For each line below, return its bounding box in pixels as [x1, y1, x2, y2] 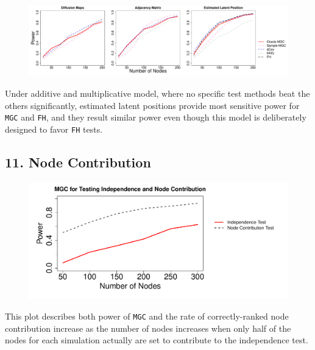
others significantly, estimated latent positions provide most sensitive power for [5, 99, 300, 111]
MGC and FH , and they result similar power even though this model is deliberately [5, 111, 306, 124]
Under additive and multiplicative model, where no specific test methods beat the [5, 87, 310, 100]
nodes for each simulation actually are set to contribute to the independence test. [5, 334, 308, 346]
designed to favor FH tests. [5, 123, 103, 136]
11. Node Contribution [5, 153, 151, 172]
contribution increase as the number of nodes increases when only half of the [5, 321, 291, 334]
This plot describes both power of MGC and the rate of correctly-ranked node [5, 310, 289, 323]
